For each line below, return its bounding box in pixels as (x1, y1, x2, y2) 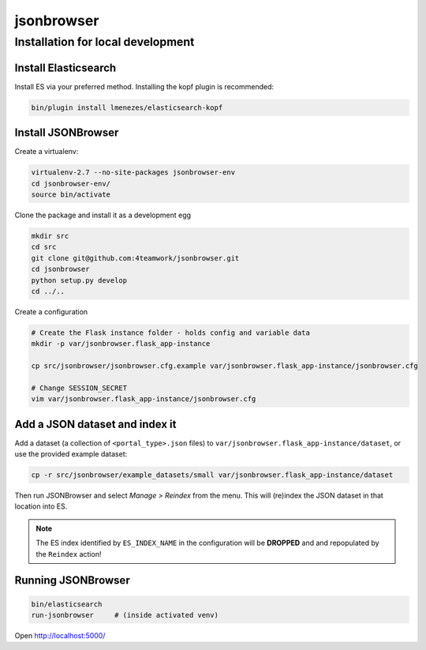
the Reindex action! (35, 549, 102, 558)
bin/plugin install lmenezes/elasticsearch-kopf (31, 103, 223, 112)
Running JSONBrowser (14, 573, 130, 588)
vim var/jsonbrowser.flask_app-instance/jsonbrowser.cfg (31, 395, 256, 404)
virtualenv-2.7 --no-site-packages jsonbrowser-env (31, 168, 236, 177)
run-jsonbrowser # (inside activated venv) (31, 611, 219, 620)
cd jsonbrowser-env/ (31, 178, 110, 188)
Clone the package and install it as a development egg (14, 210, 192, 220)
